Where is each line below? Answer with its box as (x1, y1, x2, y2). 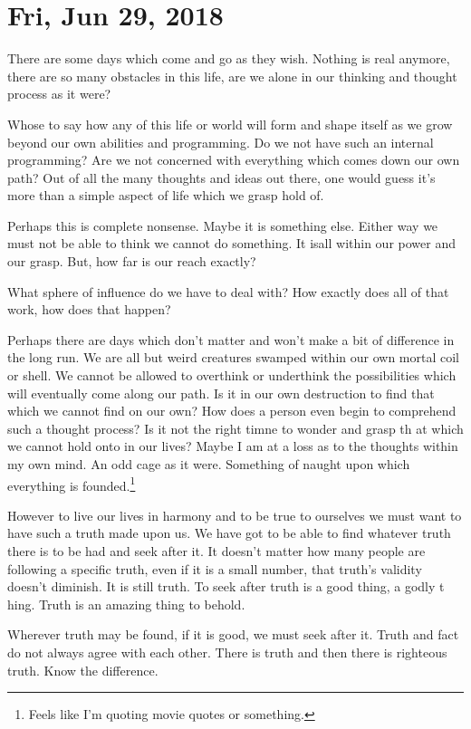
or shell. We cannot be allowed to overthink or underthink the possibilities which (7, 366, 457, 385)
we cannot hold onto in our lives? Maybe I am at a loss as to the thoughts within (7, 436, 458, 456)
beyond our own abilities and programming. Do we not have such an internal (7, 132, 434, 151)
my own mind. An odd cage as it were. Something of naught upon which (7, 455, 410, 473)
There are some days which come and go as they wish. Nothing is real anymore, (7, 49, 450, 68)
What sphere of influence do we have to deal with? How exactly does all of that (7, 282, 449, 301)
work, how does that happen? (7, 300, 171, 319)
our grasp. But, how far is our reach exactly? (7, 252, 256, 271)
